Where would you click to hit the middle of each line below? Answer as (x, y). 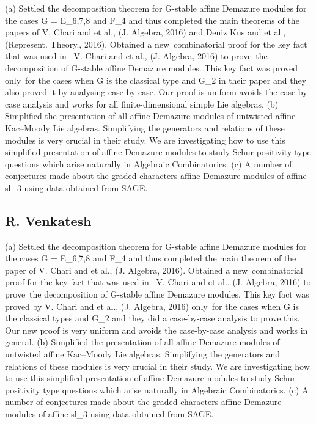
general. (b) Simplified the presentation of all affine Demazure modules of (142, 342)
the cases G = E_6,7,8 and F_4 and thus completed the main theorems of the (152, 20)
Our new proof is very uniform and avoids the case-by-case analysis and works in (156, 330)
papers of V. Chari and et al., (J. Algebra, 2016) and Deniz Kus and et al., (145, 32)
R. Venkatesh (48, 220)
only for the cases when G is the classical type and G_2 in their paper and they (156, 80)
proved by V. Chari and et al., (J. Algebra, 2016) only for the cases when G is (152, 306)
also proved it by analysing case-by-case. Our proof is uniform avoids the (141, 92)
